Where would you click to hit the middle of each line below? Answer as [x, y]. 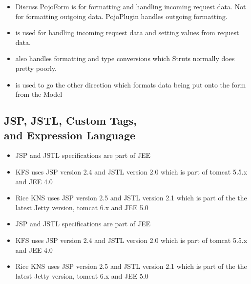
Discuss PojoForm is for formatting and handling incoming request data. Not [131, 6]
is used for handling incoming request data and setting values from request [127, 33]
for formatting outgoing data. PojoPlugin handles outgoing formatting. [121, 16]
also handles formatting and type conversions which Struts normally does [125, 58]
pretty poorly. [36, 68]
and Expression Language [70, 135]
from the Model [39, 94]
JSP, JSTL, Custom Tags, [70, 120]
